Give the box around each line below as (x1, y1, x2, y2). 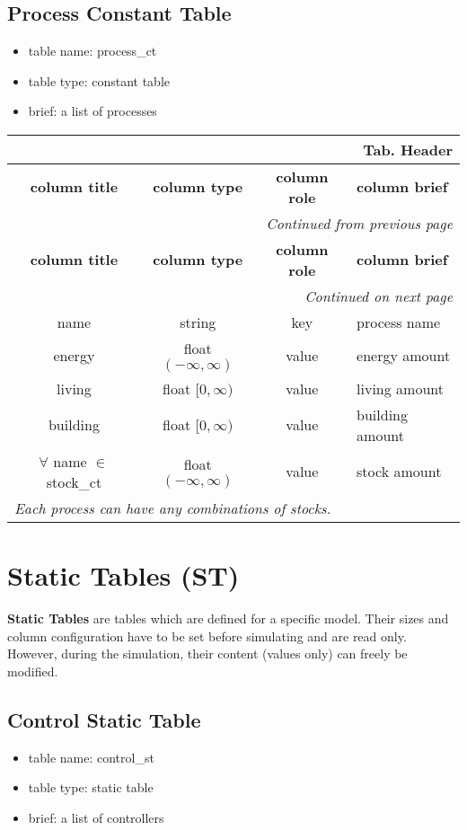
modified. (7, 661, 58, 680)
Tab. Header (363, 138, 453, 160)
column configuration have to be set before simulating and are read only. (7, 626, 407, 645)
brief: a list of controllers (28, 808, 164, 826)
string (180, 311, 216, 332)
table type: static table (28, 778, 154, 797)
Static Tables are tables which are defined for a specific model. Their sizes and (7, 609, 449, 628)
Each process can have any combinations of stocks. (14, 497, 331, 518)
